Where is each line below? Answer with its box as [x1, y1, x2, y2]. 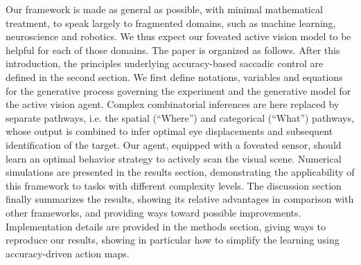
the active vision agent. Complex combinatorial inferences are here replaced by [6, 97, 340, 111]
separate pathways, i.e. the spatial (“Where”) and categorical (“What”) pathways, [6, 110, 354, 125]
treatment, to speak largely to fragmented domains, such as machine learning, [6, 15, 336, 30]
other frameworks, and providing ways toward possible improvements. [6, 205, 301, 219]
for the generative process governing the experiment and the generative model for [6, 83, 351, 98]
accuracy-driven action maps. [6, 246, 130, 260]
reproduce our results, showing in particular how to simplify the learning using [6, 232, 340, 247]
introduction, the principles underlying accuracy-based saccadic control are [6, 56, 324, 71]
